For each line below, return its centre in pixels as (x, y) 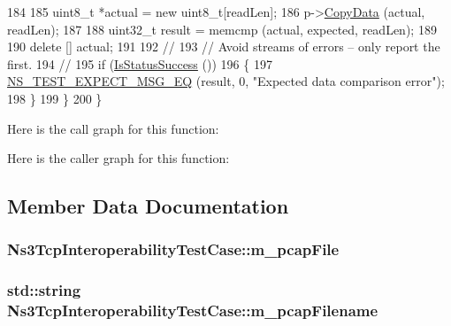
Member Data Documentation (148, 206)
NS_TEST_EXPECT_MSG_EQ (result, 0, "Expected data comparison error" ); (226, 81)
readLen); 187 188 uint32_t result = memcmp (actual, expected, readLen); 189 (222, 29)
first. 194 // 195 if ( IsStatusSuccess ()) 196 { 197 (140, 63)
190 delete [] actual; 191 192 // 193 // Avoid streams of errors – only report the (224, 47)
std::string (44, 290)
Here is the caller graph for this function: (118, 158)
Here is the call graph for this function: (113, 128)
